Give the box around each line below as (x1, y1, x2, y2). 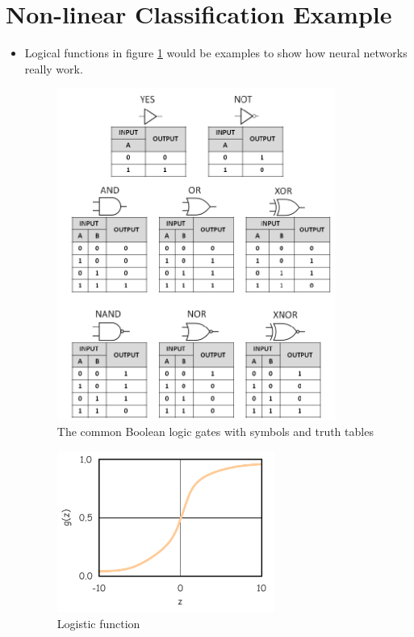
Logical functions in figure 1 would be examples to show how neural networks (24, 44, 408, 61)
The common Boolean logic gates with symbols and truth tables (56, 423, 374, 440)
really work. (24, 60, 83, 77)
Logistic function (56, 614, 140, 631)
